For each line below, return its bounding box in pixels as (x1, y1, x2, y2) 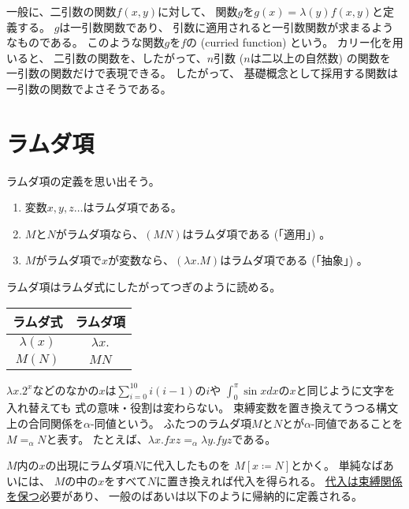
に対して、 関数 (158, 3, 238, 19)
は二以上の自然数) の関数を (250, 49, 391, 65)
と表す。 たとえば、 (46, 430, 148, 447)
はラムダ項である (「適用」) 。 (182, 225, 331, 241)
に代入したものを (142, 457, 231, 473)
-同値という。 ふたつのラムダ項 (90, 415, 252, 432)
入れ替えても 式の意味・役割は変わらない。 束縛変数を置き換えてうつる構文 (6, 399, 399, 416)
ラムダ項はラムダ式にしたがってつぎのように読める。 (6, 279, 281, 295)
